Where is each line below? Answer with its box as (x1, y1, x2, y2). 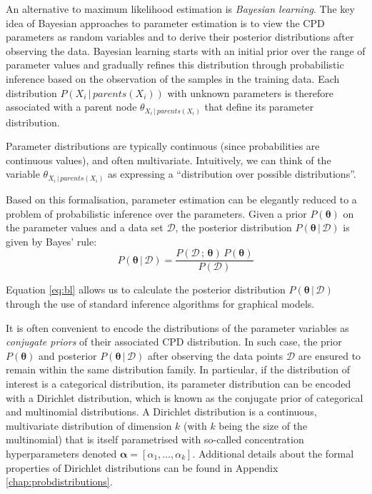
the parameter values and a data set (6, 220, 164, 235)
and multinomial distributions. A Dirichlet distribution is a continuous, (6, 404, 317, 419)
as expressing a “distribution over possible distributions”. (108, 166, 356, 181)
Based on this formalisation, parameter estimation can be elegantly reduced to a (6, 191, 357, 206)
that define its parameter (204, 99, 314, 114)
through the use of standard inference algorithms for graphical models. (6, 296, 315, 311)
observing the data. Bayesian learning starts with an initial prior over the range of (6, 43, 366, 58)
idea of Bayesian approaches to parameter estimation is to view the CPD (6, 15, 325, 30)
